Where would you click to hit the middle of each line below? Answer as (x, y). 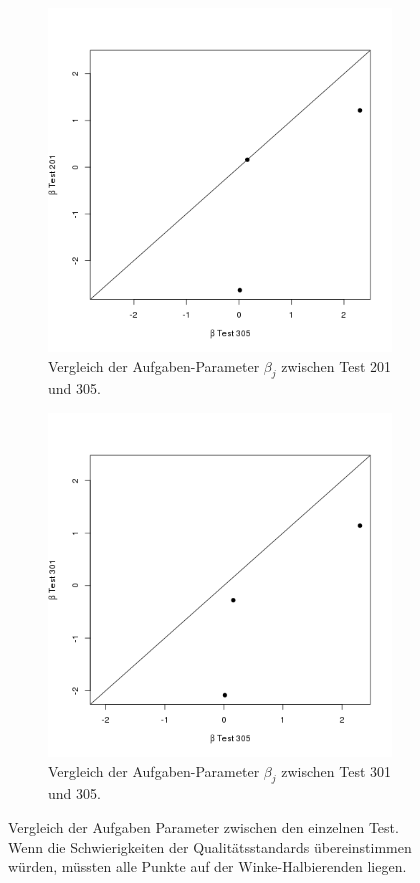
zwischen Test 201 (336, 365)
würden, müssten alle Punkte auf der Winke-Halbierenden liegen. (207, 866)
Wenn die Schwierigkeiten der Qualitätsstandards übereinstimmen (210, 846)
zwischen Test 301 (336, 770)
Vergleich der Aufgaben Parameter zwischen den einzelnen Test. (203, 826)
